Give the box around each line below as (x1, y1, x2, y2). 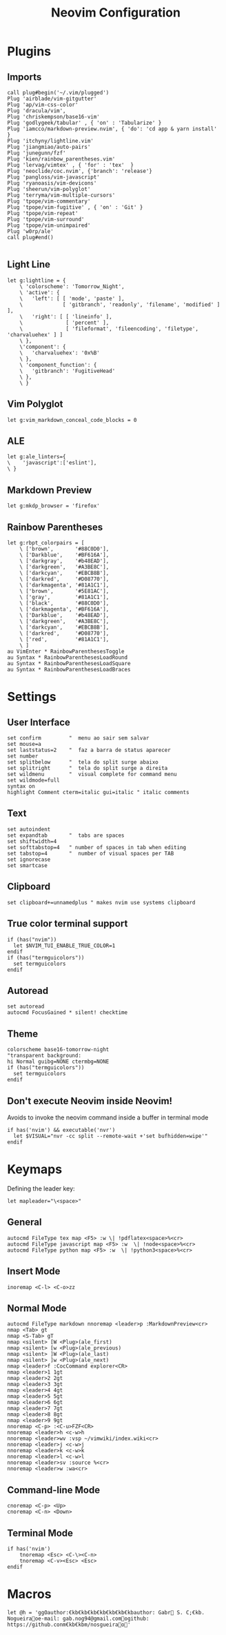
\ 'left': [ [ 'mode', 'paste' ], (19, 295, 125, 302)
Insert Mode (7, 1266, 61, 1277)
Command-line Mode (7, 1484, 101, 1496)
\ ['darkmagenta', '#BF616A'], (19, 606, 110, 613)
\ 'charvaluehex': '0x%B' (19, 349, 100, 356)
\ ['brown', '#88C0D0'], (19, 546, 110, 553)
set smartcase (7, 862, 48, 869)
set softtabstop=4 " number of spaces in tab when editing (7, 844, 187, 851)
